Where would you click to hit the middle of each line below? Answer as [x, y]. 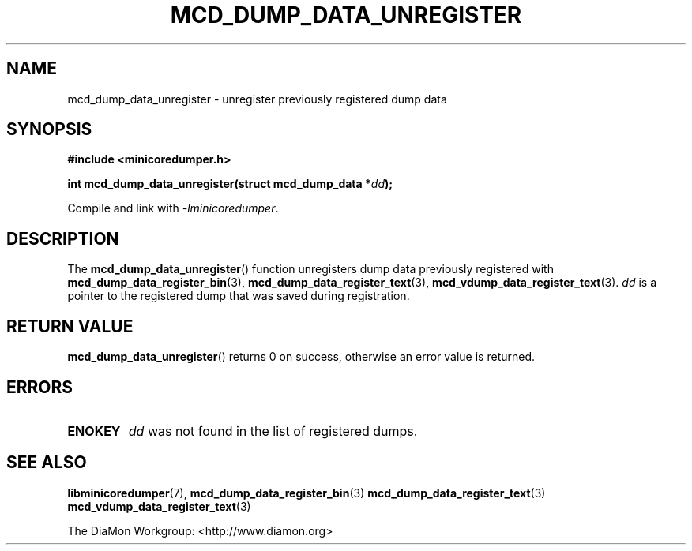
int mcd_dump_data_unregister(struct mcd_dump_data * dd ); [230, 184]
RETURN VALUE [70, 326]
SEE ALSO [47, 463]
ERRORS [40, 387]
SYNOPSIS [49, 129]
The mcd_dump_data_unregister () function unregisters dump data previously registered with [310, 269]
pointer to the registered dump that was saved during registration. [239, 296]
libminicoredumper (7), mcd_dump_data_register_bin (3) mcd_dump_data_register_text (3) [307, 493]
